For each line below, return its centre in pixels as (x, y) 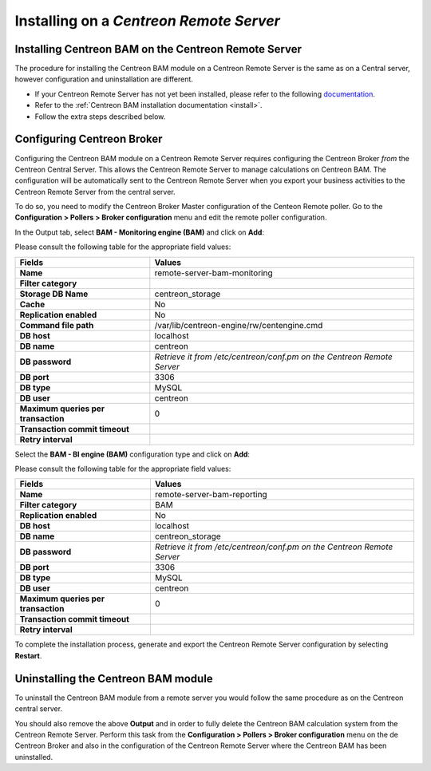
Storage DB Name (54, 294)
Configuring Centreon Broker (89, 139)
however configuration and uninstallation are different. (104, 79)
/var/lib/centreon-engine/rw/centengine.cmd (239, 325)
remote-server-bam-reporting (211, 495)
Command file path (57, 325)
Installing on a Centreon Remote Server (148, 21)
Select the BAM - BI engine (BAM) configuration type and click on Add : (132, 454)
